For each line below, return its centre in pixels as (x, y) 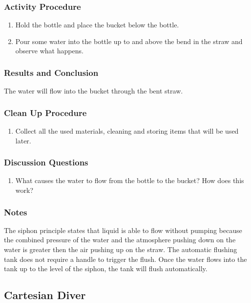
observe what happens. (49, 51)
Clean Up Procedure (45, 112)
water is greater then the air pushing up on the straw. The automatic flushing (121, 249)
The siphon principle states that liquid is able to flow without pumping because (123, 230)
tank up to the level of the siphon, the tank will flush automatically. (106, 268)
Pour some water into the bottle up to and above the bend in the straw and (129, 41)
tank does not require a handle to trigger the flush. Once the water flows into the (125, 259)
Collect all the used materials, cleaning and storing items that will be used (127, 131)
